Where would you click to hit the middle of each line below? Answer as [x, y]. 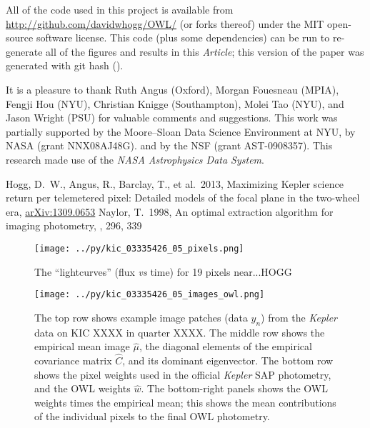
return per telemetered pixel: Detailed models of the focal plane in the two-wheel [183, 198]
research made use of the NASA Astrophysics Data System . [135, 159]
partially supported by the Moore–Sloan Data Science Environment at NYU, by [181, 131]
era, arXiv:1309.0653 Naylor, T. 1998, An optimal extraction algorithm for [170, 211]
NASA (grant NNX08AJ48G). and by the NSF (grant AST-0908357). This [169, 145]
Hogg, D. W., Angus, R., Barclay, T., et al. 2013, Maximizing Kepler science [175, 183]
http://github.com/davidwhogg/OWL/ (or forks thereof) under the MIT [165, 23]
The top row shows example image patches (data [141, 317]
